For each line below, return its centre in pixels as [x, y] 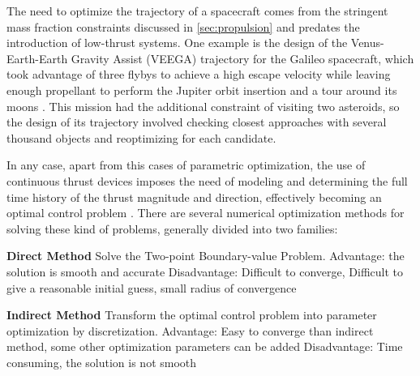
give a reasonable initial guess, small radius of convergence [152, 287]
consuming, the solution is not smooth [102, 362]
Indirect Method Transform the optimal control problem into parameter [192, 315]
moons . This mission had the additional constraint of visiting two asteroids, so [203, 106]
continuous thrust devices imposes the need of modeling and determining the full [207, 180]
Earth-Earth [37, 58]
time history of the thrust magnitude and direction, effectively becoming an [194, 197]
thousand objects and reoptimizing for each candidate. [141, 137]
